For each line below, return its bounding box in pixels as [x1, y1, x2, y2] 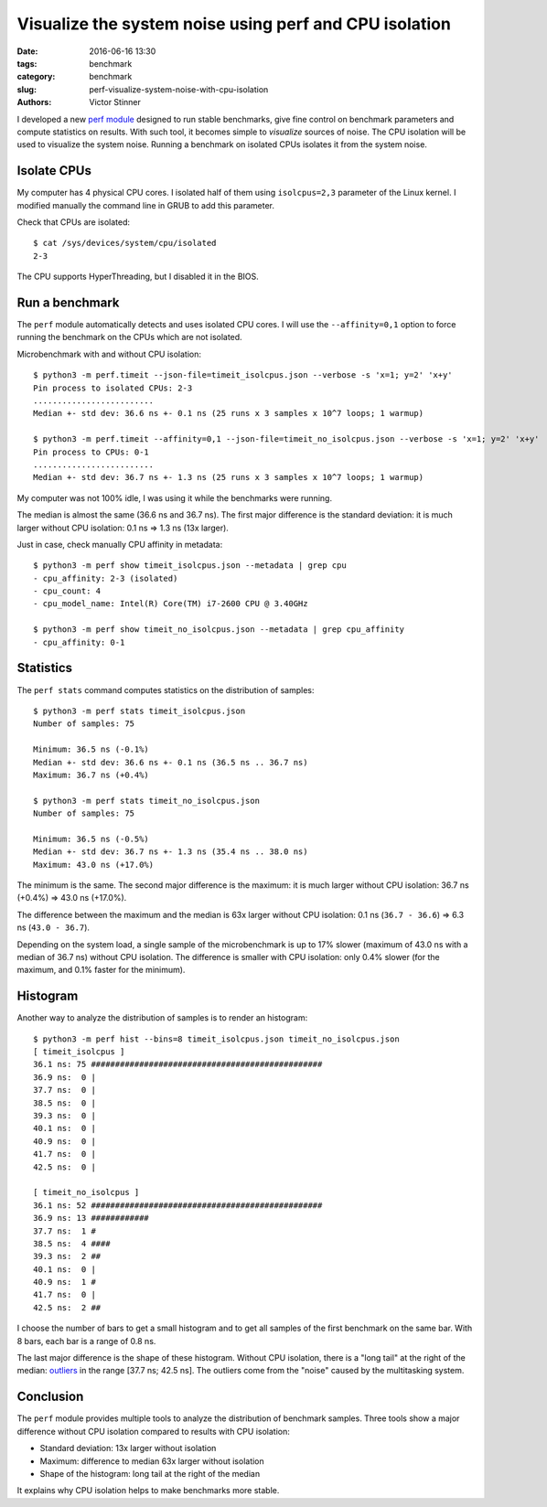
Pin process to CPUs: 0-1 [33, 446, 150, 457]
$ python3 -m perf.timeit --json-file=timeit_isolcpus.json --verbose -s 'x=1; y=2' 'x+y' [33, 370, 453, 380]
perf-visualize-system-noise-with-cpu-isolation [89, 83, 269, 95]
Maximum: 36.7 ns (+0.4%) [33, 769, 150, 780]
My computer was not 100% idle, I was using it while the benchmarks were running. [16, 492, 333, 503]
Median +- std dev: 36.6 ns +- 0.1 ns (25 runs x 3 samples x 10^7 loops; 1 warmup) [33, 408, 424, 419]
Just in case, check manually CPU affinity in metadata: [16, 539, 223, 550]
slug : [16, 83, 37, 95]
